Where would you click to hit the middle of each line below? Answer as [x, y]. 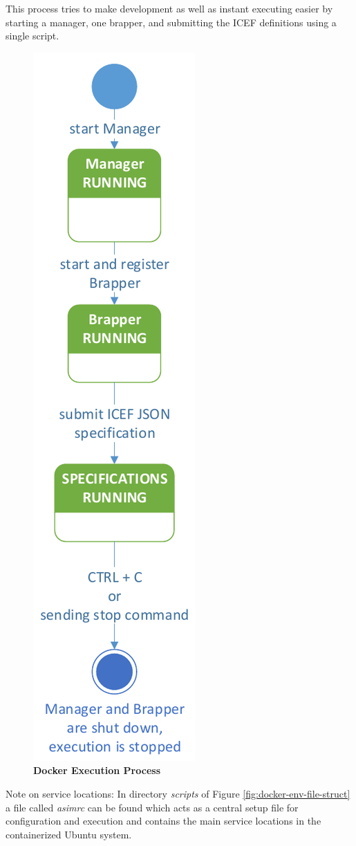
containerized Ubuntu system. [69, 834]
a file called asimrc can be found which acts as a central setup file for [152, 807]
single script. [32, 36]
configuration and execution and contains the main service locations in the [163, 821]
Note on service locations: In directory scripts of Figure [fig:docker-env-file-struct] [178, 793]
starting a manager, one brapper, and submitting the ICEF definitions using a [171, 22]
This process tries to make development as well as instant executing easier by [169, 8]
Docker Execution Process [97, 770]
